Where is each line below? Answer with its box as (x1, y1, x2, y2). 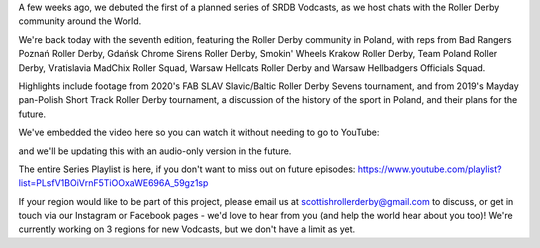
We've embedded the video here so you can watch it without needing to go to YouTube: (18, 126, 380, 139)
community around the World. (18, 15, 142, 27)
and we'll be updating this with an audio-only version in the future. (18, 145, 292, 157)
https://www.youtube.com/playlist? (357, 163, 502, 175)
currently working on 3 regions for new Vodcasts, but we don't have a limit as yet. (18, 223, 356, 235)
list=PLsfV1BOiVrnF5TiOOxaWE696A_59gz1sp (18, 177, 209, 189)
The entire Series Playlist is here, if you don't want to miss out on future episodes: (18, 163, 356, 175)
